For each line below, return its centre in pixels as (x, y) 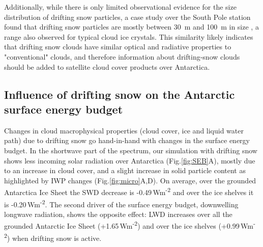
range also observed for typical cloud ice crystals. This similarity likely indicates (129, 36)
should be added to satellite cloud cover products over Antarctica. (107, 66)
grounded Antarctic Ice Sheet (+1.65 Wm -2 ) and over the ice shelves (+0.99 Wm (129, 225)
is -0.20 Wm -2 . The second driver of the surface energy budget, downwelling (121, 203)
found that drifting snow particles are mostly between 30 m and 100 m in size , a (131, 27)
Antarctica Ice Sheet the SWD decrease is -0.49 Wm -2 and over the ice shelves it (129, 191)
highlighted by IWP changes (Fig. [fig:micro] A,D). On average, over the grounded (130, 180)
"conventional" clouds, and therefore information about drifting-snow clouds (122, 56)
